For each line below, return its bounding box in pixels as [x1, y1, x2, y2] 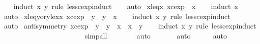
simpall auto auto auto [84, 30, 227, 40]
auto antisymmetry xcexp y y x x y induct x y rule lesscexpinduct [4, 20, 256, 31]
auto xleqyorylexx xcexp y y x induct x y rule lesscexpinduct [4, 10, 230, 21]
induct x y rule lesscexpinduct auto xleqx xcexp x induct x [13, 1, 238, 11]
